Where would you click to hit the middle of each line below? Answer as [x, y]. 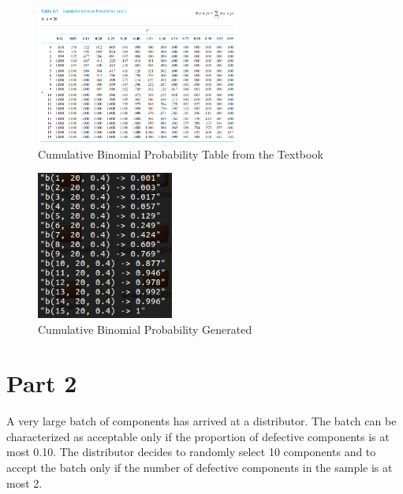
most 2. [24, 483]
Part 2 [42, 383]
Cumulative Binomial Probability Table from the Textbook [181, 153]
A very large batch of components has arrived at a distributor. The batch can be [201, 421]
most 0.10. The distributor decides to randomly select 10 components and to [191, 452]
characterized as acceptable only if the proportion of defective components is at [198, 436]
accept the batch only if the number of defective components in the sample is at [200, 468]
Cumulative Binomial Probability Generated [145, 329]
